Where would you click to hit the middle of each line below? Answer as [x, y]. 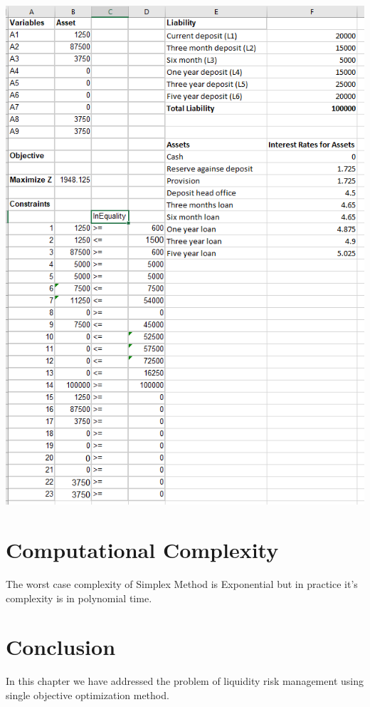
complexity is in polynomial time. [79, 598]
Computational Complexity [142, 550]
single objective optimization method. [88, 695]
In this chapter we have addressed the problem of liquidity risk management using [185, 681]
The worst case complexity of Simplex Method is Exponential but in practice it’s [182, 583]
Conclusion [61, 647]
